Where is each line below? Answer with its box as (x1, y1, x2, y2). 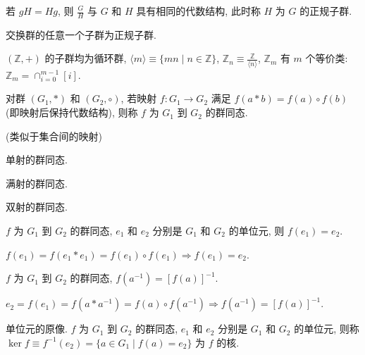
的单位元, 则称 (294, 321, 359, 336)
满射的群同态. (6, 175, 68, 190)
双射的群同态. (6, 199, 68, 214)
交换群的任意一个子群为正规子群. (6, 27, 156, 42)
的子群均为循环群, (44, 51, 127, 66)
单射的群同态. (6, 152, 68, 167)
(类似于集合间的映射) (6, 128, 102, 143)
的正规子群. (299, 4, 352, 18)
